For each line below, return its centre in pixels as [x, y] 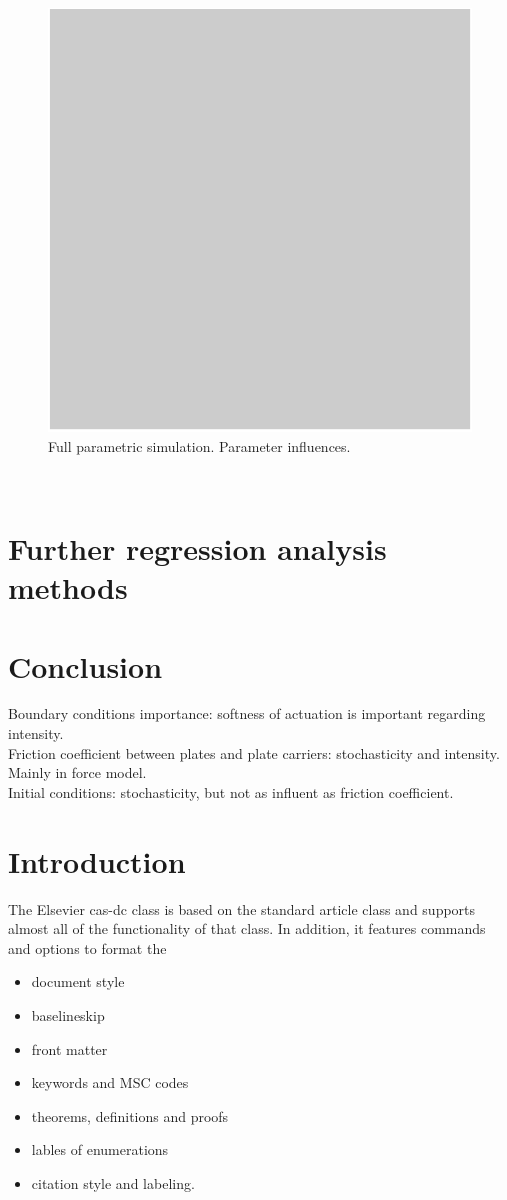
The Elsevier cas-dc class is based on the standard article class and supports [242, 908]
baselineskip [68, 1014]
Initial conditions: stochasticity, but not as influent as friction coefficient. [231, 791]
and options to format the [87, 947]
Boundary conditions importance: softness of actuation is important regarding [247, 713]
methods [68, 587]
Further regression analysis [197, 547]
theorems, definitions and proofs [130, 1115]
